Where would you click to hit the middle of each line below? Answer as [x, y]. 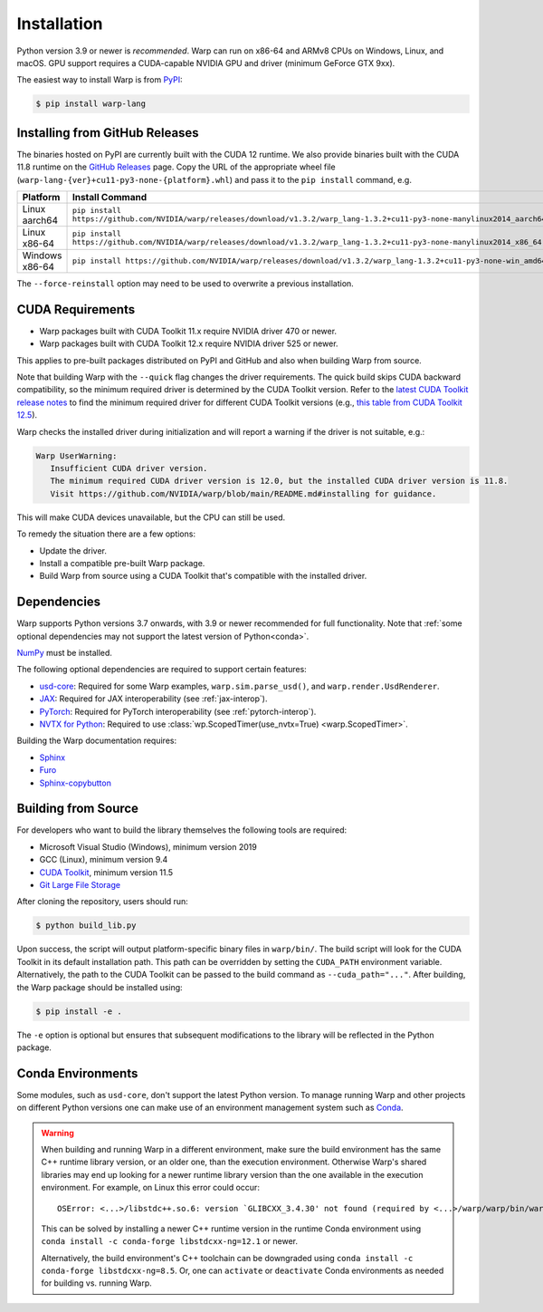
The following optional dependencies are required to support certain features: [162, 670]
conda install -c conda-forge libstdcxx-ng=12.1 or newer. [170, 1241]
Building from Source [78, 809]
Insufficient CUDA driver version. [129, 468]
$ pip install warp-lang [91, 104]
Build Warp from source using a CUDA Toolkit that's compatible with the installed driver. [203, 576]
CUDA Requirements [76, 309]
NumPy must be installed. [65, 653]
